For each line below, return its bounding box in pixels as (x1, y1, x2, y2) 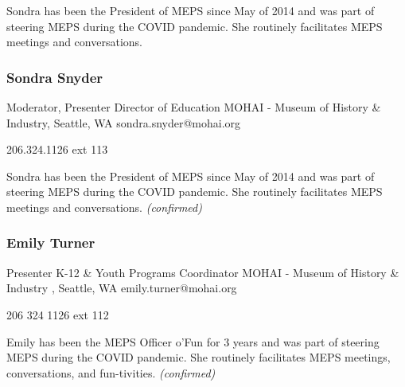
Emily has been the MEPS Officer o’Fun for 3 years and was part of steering (6, 333, 380, 350)
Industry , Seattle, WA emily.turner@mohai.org (6, 279, 237, 296)
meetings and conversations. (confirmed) (6, 198, 202, 215)
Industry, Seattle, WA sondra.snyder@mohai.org (6, 114, 241, 131)
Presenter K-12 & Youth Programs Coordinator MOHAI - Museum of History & (6, 264, 399, 280)
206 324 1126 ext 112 (6, 306, 109, 322)
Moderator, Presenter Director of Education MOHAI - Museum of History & (6, 99, 381, 115)
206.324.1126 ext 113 (6, 141, 108, 158)
